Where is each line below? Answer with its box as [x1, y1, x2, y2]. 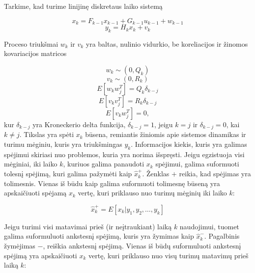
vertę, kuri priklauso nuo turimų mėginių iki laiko [78, 188, 227, 198]
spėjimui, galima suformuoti [155, 159, 239, 169]
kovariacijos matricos [4, 48, 67, 58]
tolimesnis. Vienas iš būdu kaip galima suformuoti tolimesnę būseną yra [4, 178, 220, 188]
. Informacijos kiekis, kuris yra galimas [131, 139, 247, 149]
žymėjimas [4, 241, 35, 251]
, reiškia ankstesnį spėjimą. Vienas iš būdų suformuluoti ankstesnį [43, 241, 241, 251]
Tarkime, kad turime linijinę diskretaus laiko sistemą [4, 1, 163, 11]
